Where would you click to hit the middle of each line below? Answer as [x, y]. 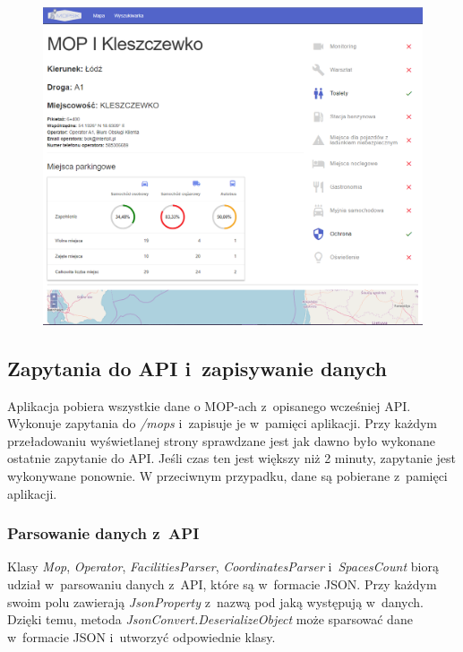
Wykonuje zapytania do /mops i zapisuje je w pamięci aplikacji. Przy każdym [222, 423]
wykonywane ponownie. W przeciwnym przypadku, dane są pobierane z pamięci [227, 476]
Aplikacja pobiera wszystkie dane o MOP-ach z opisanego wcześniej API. [209, 405]
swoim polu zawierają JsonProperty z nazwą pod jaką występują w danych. [215, 601]
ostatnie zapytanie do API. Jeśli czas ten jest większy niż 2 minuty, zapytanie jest [231, 458]
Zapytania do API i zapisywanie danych [197, 368]
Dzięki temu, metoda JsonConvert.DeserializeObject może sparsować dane [210, 619]
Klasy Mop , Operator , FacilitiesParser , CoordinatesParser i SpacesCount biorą [223, 566]
